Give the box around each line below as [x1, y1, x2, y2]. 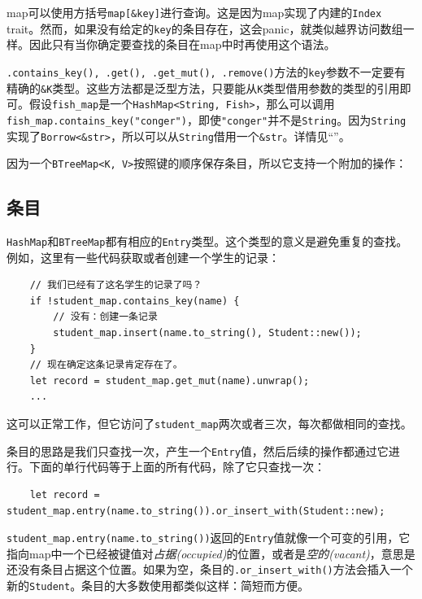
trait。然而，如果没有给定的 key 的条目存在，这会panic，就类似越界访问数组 [7, 20, 403, 37]
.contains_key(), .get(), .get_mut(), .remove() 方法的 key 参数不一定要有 [7, 63, 406, 80]
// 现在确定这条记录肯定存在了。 [29, 359, 183, 371]
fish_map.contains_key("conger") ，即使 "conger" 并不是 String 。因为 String [7, 111, 407, 128]
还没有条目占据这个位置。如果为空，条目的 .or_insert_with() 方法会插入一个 [7, 561, 413, 578]
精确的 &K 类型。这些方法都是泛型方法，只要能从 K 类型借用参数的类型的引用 [7, 79, 400, 96]
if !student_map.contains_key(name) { [29, 295, 240, 307]
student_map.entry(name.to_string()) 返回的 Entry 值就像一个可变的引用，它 [7, 529, 411, 546]
